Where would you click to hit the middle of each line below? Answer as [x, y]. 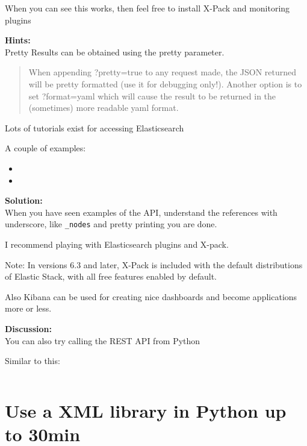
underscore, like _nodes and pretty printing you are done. [111, 224]
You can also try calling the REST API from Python [103, 340]
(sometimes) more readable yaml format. [104, 108]
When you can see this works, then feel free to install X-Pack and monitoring [147, 8]
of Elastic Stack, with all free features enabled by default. [111, 276]
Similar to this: [33, 361]
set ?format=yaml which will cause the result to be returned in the [152, 96]
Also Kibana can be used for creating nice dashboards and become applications [151, 296]
